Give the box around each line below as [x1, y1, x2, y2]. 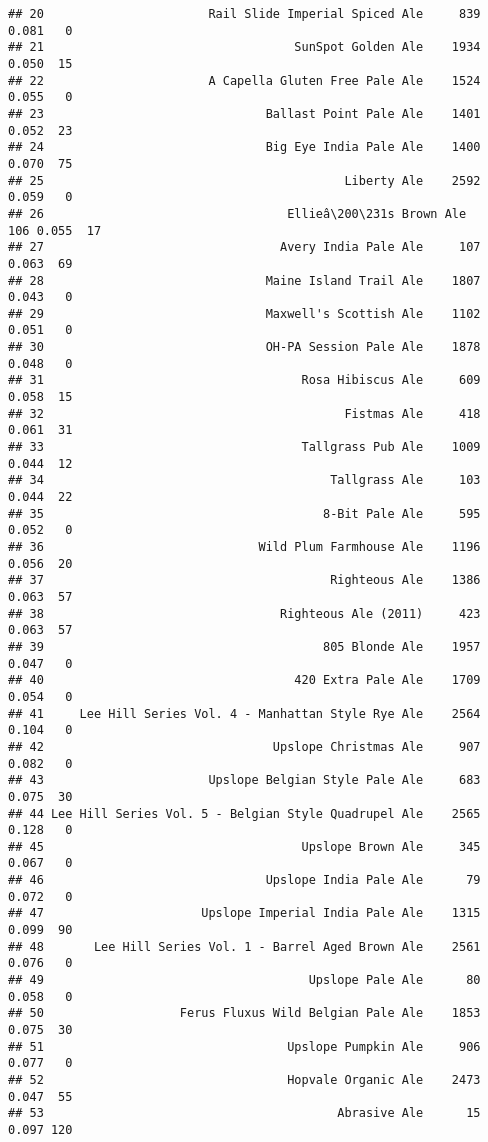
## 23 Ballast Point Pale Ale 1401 [8, 106, 481, 121]
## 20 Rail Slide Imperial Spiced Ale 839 [8, 7, 481, 21]
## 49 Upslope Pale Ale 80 [8, 973, 481, 988]
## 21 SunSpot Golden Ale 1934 [8, 40, 481, 55]
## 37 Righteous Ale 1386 [8, 573, 481, 588]
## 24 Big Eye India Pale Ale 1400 [8, 140, 481, 155]
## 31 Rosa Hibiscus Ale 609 [8, 373, 481, 388]
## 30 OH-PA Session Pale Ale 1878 [8, 340, 481, 355]
